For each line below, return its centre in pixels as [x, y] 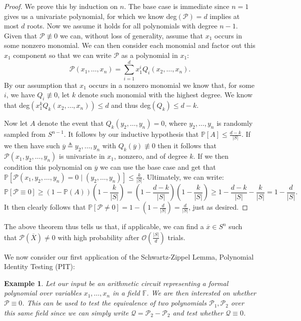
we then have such [32, 146]
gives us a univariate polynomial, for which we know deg [90, 16]
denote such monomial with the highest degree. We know [165, 95]
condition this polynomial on [48, 167]
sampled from [25, 134]
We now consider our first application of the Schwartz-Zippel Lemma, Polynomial [129, 256]
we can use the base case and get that [158, 167]
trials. [176, 237]
